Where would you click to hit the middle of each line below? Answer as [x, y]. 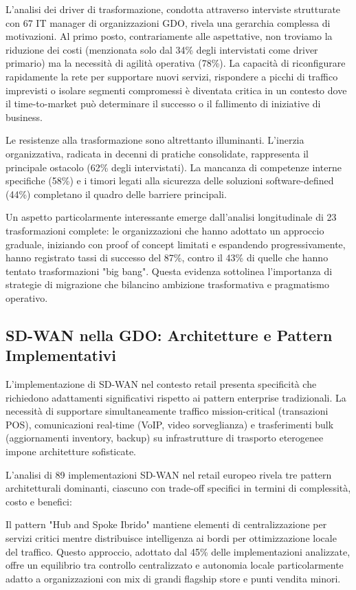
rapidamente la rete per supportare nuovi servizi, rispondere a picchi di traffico [172, 76]
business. [24, 117]
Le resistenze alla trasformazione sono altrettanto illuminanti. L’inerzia [155, 140]
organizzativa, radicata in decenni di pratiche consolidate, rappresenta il [157, 153]
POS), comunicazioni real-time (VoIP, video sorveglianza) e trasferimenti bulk [170, 424]
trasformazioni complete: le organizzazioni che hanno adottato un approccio [165, 230]
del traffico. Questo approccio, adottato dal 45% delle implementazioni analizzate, [178, 551]
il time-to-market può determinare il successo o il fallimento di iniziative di [163, 103]
